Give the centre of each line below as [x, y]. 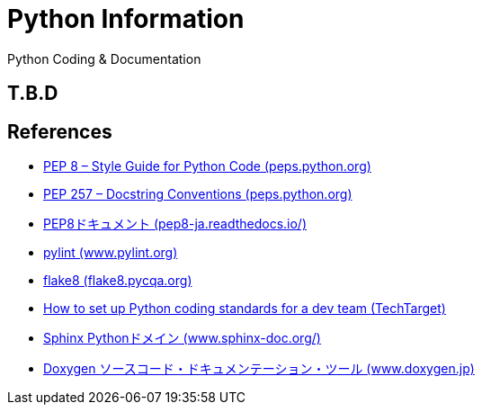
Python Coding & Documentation [104, 58]
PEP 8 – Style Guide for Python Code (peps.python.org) [207, 166]
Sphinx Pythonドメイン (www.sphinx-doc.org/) [182, 338]
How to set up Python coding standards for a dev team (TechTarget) [245, 309]
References [60, 131]
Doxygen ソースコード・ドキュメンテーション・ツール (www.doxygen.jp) [259, 369]
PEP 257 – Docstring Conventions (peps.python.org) [198, 194]
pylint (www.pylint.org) [111, 253]
